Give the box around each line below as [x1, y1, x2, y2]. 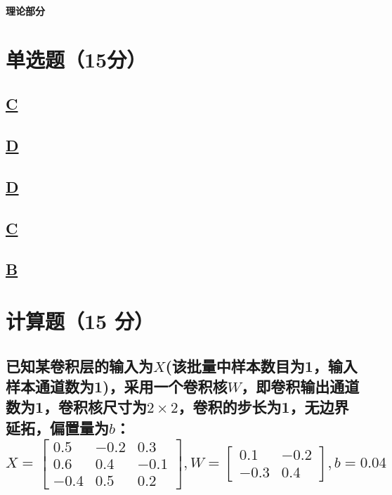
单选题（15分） [6, 44, 147, 73]
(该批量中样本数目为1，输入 [165, 354, 358, 376]
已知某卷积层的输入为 [6, 354, 153, 376]
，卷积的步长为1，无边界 [178, 396, 349, 418]
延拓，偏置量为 [6, 416, 109, 438]
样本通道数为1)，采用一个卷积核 [6, 375, 228, 397]
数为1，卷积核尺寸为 [6, 396, 148, 418]
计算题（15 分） [6, 307, 154, 335]
